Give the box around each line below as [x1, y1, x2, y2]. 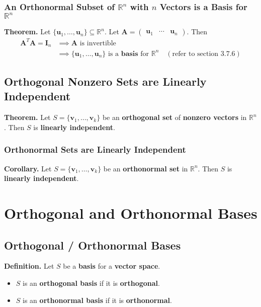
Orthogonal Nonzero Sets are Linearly [4, 74, 207, 89]
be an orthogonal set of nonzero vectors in [102, 112, 247, 122]
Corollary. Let [4, 163, 52, 173]
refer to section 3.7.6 [172, 50, 235, 57]
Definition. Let [4, 261, 54, 271]
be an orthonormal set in [103, 163, 188, 173]
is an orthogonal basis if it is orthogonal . [23, 278, 160, 288]
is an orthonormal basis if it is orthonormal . [23, 294, 172, 305]
